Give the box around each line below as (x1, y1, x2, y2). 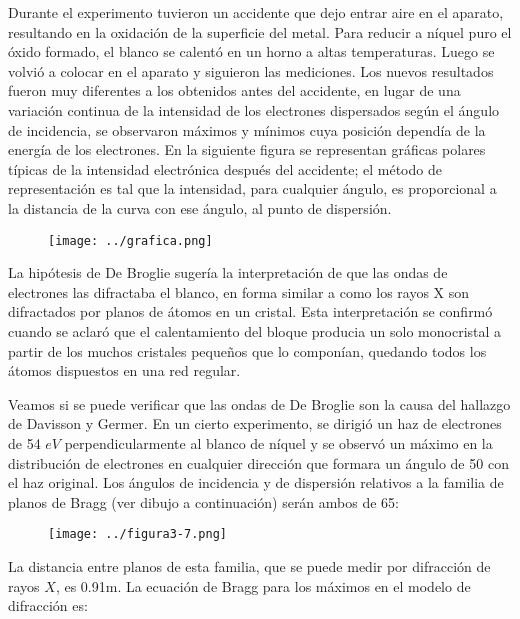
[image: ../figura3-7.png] (48, 527, 227, 542)
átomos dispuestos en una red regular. (8, 360, 241, 381)
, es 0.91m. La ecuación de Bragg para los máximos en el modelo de (55, 575, 471, 596)
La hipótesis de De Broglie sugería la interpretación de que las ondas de (8, 262, 448, 283)
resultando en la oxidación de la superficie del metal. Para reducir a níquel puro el (8, 21, 512, 42)
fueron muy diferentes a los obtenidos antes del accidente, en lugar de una (8, 80, 461, 101)
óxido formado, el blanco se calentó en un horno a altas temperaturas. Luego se (8, 41, 495, 62)
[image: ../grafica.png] (48, 233, 213, 248)
